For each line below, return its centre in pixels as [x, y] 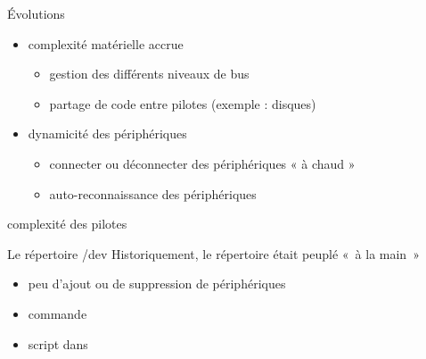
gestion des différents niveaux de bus [149, 74]
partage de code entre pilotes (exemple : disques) [183, 103]
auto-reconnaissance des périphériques [153, 193]
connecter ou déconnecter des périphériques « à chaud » [202, 163]
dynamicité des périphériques [107, 134]
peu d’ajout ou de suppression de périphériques [157, 284]
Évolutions [36, 13]
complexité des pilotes [67, 224]
